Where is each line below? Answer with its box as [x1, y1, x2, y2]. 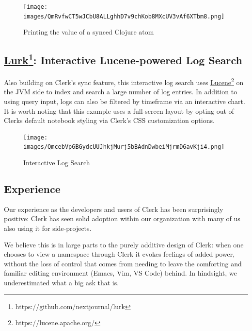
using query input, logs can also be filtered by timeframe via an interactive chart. [4, 96, 245, 106]
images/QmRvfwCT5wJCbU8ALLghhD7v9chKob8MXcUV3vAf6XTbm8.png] [23, 13, 225, 20]
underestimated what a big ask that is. [4, 278, 119, 287]
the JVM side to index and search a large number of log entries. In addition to [4, 87, 237, 97]
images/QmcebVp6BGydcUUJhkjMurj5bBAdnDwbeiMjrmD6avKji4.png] [23, 143, 225, 151]
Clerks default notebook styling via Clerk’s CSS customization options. [4, 115, 215, 125]
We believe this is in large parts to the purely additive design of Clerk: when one [4, 239, 244, 249]
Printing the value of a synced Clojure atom [23, 27, 154, 37]
